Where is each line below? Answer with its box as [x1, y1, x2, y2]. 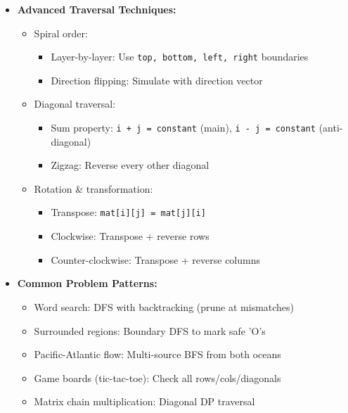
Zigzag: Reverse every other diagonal [51, 158, 210, 172]
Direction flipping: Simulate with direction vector [51, 72, 263, 87]
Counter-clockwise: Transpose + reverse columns [51, 252, 261, 267]
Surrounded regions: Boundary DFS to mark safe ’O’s [34, 323, 266, 338]
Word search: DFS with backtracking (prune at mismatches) [34, 299, 295, 314]
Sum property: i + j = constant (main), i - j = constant [51, 120, 316, 135]
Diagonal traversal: [34, 96, 116, 111]
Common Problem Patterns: [17, 276, 157, 291]
